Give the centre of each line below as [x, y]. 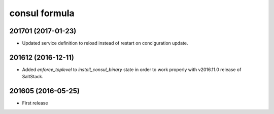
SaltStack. [33, 77]
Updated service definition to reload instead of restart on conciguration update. [105, 43]
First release [35, 103]
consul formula [42, 13]
